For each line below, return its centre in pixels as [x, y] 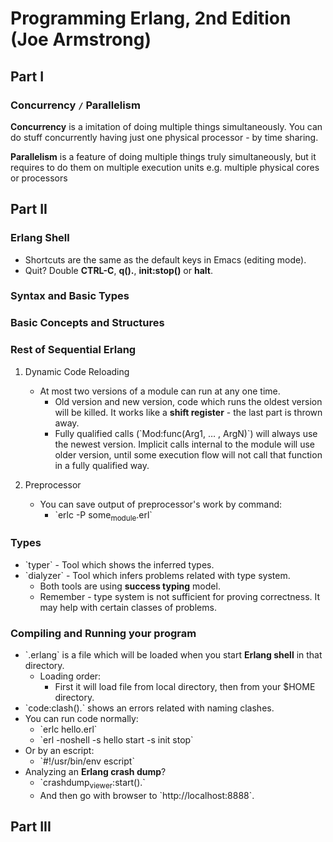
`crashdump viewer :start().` [92, 784]
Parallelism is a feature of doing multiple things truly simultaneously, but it [163, 156]
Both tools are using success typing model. [130, 586]
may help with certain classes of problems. [128, 607]
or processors [39, 178]
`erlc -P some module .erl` [103, 515]
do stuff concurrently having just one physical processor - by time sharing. [164, 137]
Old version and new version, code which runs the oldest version [188, 401]
